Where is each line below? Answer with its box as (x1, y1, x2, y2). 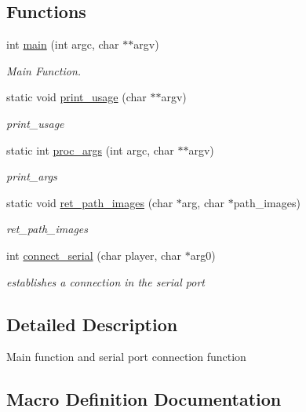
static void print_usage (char (6, 89, 147, 105)
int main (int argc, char (6, 36, 119, 53)
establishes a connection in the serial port (6, 273, 205, 290)
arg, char (181, 194, 224, 210)
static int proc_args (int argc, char (6, 141, 174, 158)
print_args (6, 168, 57, 184)
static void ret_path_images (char (6, 194, 173, 210)
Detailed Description (6, 312, 178, 336)
